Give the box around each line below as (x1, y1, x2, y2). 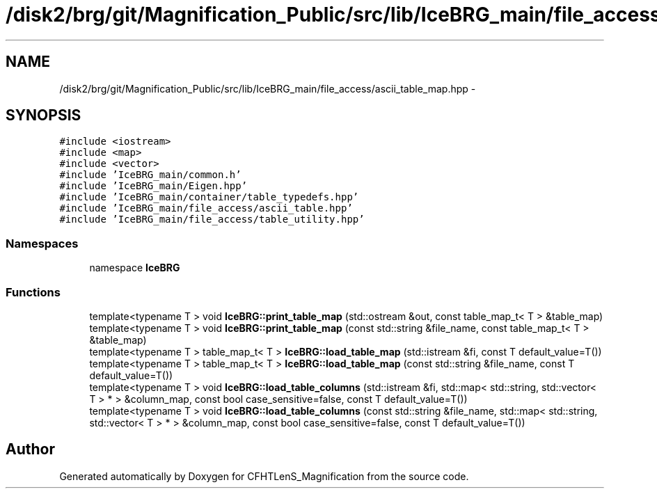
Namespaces (6, 236, 79, 250)
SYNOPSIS (6, 106, 81, 125)
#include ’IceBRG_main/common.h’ (59, 169, 242, 181)
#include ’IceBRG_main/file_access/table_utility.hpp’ (59, 214, 365, 225)
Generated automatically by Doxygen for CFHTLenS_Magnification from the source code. (59, 470, 469, 482)
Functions (6, 285, 61, 299)
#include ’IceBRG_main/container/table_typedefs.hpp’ (59, 191, 359, 203)
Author (6, 440, 55, 459)
